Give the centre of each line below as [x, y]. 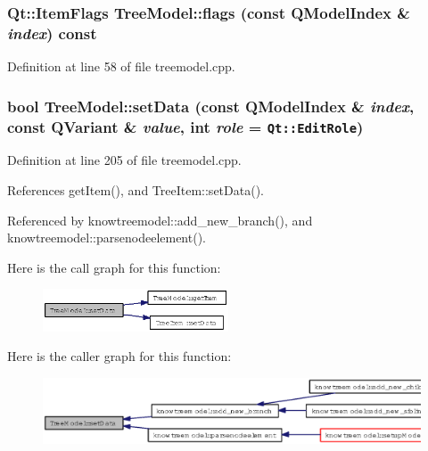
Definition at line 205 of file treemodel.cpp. [124, 160]
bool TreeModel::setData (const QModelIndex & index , [211, 106]
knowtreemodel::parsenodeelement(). [107, 238]
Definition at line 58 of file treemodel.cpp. [121, 66]
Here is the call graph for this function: [114, 267]
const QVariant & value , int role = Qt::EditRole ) [185, 126]
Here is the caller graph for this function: [119, 356]
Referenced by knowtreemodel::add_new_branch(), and [160, 220]
